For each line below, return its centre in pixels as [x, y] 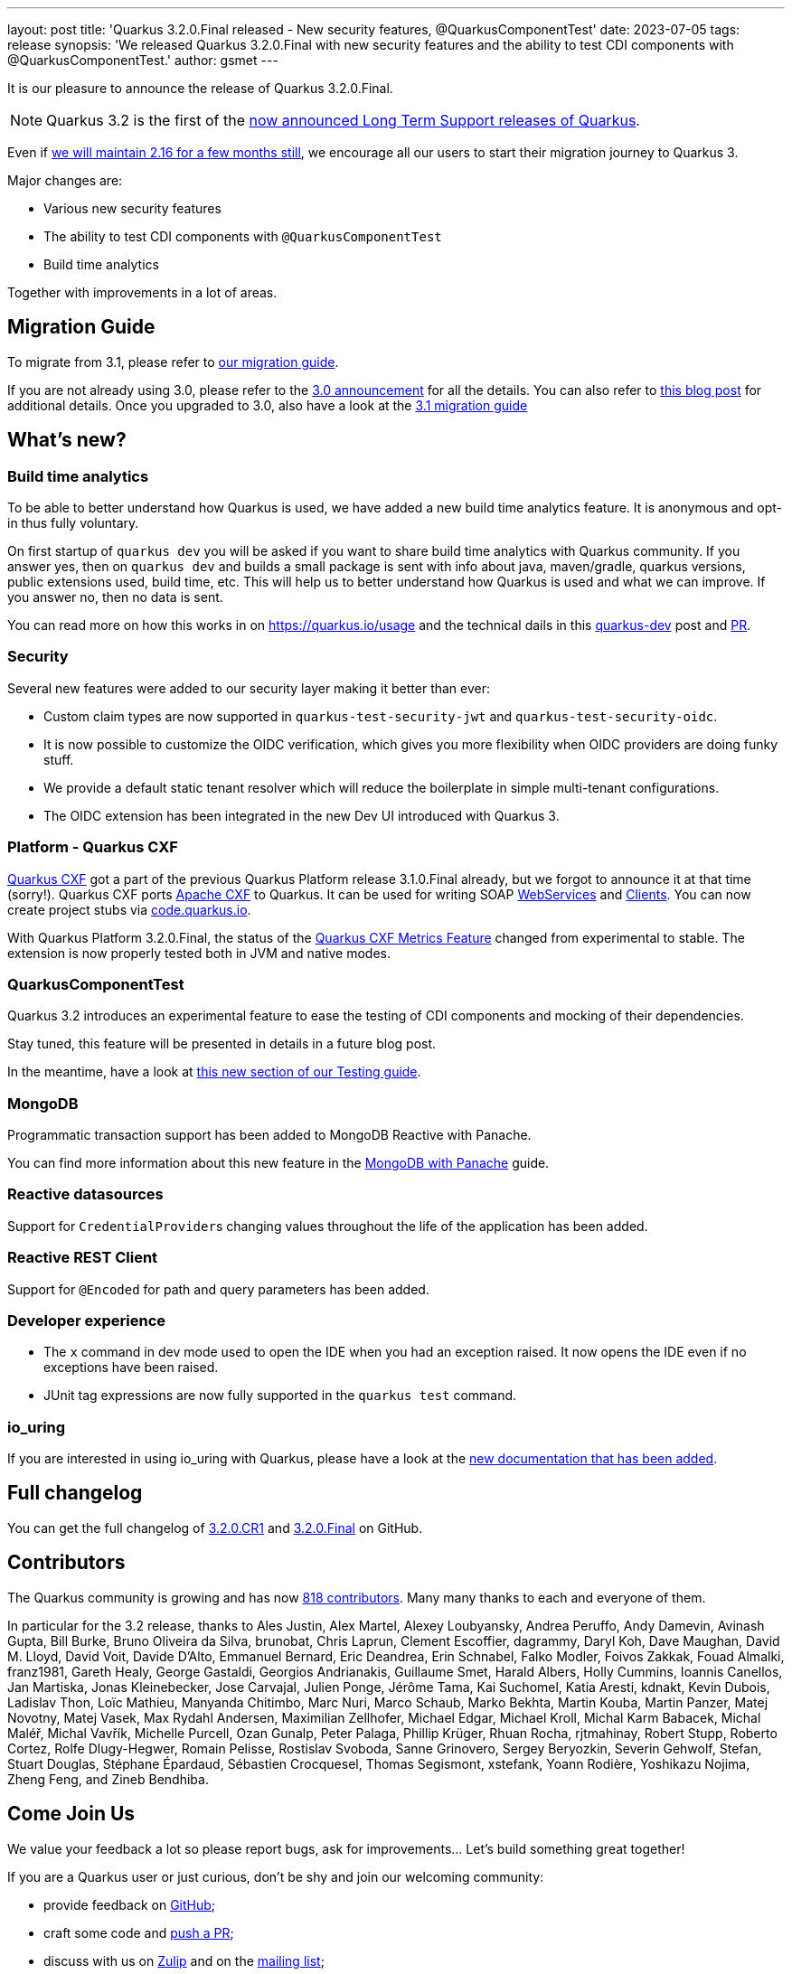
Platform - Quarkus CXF [93, 847]
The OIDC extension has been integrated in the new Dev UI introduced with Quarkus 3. [302, 815]
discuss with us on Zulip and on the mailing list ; [184, 1960]
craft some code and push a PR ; [139, 1932]
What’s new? [67, 440]
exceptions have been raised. [131, 1368]
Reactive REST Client [83, 1258]
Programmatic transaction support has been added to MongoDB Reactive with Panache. [269, 1135]
